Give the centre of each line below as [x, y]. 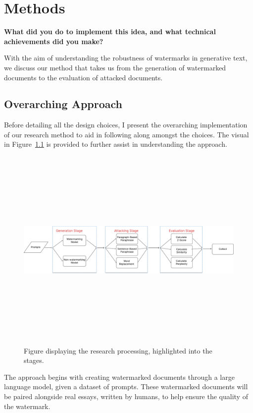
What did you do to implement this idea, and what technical [110, 31]
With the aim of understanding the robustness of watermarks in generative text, [126, 58]
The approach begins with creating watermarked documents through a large [119, 377]
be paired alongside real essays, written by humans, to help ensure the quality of [126, 396]
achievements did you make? [54, 41]
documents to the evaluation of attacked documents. [83, 77]
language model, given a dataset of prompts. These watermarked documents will [126, 386]
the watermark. [27, 406]
